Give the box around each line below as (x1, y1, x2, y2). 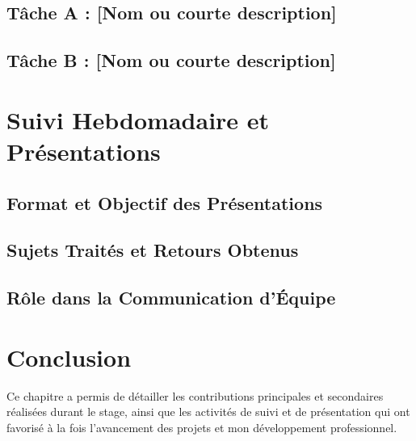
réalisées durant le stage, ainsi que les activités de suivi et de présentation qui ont (6, 403, 410, 420)
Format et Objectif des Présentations (6, 190, 323, 215)
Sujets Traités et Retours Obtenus (6, 237, 299, 262)
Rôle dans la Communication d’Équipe (6, 285, 336, 310)
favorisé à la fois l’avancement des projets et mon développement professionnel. (6, 418, 397, 435)
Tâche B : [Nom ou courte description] (6, 48, 336, 73)
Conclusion (6, 340, 132, 373)
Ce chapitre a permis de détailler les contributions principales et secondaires (6, 387, 384, 404)
